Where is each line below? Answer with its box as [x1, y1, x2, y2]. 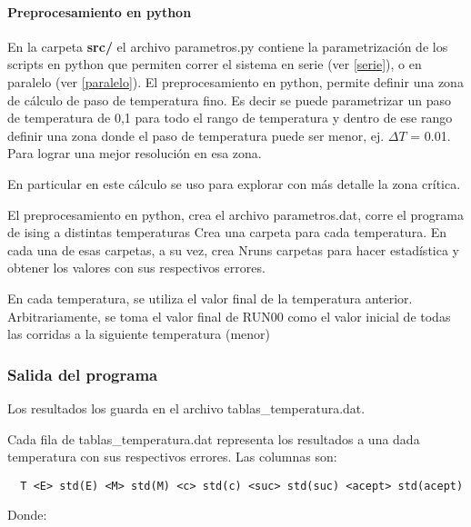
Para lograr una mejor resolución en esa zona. [7, 144, 262, 163]
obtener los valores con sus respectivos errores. [7, 258, 266, 277]
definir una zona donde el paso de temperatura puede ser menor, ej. [7, 125, 385, 144]
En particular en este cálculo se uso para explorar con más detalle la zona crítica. [7, 174, 461, 193]
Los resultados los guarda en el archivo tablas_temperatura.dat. [7, 398, 366, 417]
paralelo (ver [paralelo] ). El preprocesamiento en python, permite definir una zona [7, 72, 464, 91]
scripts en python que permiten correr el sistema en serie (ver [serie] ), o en [7, 55, 422, 74]
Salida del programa [7, 363, 158, 385]
